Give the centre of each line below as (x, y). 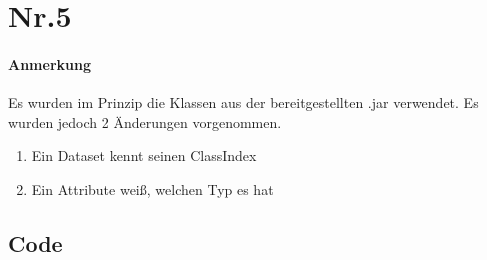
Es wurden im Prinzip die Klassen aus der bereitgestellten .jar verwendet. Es (243, 102)
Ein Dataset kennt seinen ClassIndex (144, 155)
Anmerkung (49, 63)
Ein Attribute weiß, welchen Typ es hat (152, 188)
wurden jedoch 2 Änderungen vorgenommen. (145, 121)
